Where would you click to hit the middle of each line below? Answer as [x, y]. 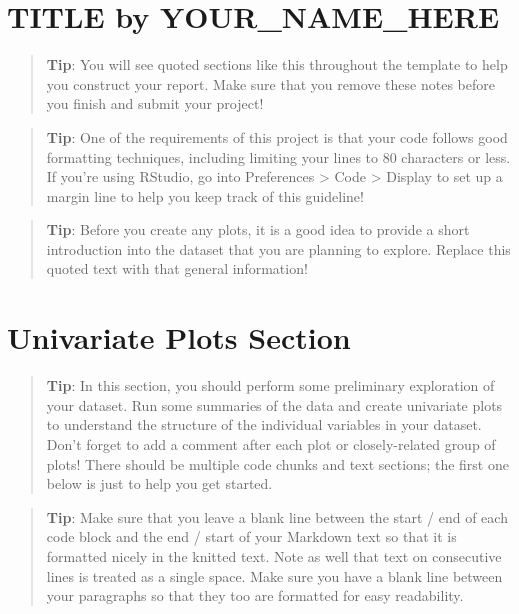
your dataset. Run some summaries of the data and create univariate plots [274, 404]
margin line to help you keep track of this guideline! [205, 195]
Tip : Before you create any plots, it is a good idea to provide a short [258, 229]
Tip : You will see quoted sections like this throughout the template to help [277, 64]
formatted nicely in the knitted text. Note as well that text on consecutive [274, 555]
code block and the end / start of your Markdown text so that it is [251, 536]
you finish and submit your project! [155, 103]
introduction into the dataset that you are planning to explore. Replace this [278, 248]
